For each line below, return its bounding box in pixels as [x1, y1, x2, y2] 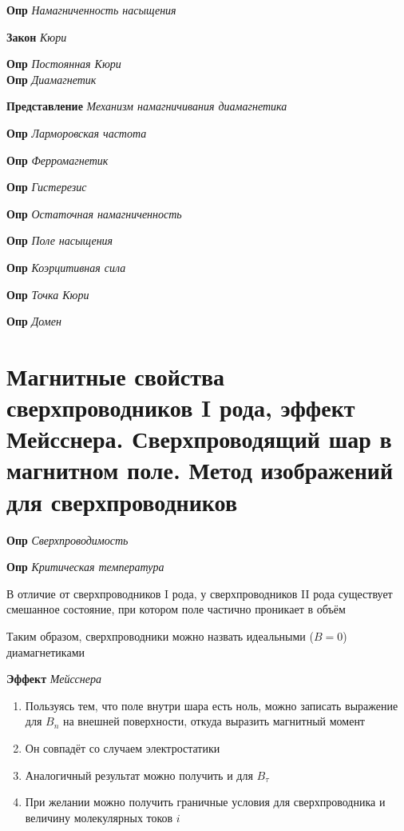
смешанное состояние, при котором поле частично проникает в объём [6, 601, 346, 617]
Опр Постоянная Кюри [6, 55, 121, 72]
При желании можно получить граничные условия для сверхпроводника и [25, 793, 386, 810]
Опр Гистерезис [6, 178, 87, 195]
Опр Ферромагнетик [6, 151, 109, 168]
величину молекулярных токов [25, 809, 173, 825]
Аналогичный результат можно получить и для [25, 766, 253, 783]
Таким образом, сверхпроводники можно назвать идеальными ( [6, 627, 314, 644]
